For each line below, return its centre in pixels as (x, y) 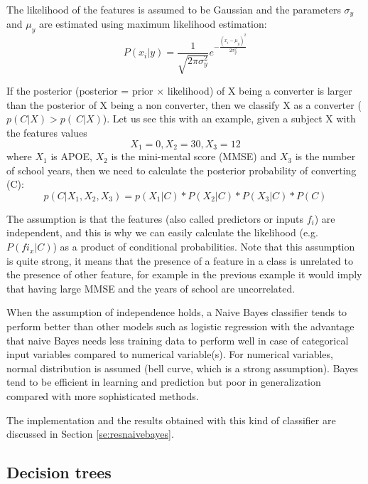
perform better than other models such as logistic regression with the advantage (180, 326)
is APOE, (71, 156)
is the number (325, 156)
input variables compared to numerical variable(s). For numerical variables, (170, 354)
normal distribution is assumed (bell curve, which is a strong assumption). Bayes (182, 368)
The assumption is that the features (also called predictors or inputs (155, 218)
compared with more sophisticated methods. (103, 395)
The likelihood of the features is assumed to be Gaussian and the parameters (174, 9)
